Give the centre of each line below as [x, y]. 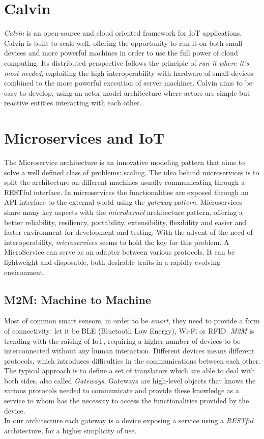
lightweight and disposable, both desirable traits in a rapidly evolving [112, 262]
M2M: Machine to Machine [78, 299]
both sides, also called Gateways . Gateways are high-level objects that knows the [130, 380]
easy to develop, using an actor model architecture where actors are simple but [127, 92]
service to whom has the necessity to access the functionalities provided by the [127, 401]
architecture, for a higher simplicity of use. [70, 430]
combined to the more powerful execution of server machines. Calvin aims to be [128, 83]
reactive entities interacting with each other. [73, 103]
